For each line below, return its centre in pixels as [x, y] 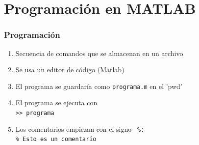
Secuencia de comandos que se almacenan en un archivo [99, 53]
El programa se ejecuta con [56, 102]
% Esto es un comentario [56, 139]
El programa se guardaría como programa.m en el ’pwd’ [99, 86]
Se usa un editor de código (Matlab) [70, 70]
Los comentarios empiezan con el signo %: [80, 129]
